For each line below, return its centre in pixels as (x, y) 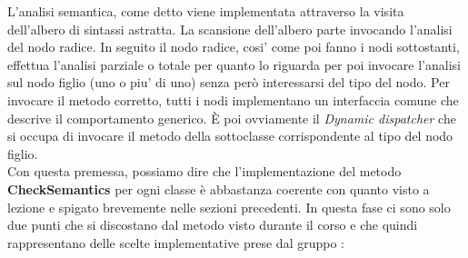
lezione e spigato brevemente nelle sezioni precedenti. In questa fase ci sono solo (229, 207)
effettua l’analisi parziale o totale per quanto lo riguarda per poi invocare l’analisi (234, 64)
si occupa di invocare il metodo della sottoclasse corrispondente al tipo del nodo (230, 136)
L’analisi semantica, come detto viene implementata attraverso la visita (206, 11)
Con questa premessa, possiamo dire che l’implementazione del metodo (204, 171)
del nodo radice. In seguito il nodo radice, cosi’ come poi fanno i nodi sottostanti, (234, 47)
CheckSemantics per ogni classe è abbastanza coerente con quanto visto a (219, 189)
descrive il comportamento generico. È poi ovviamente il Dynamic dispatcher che (232, 118)
